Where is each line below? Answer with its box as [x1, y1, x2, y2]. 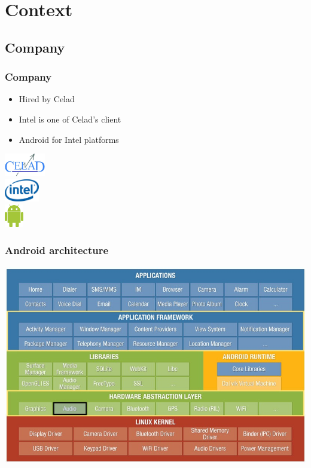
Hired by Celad [19, 93, 75, 105]
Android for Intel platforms [19, 133, 119, 145]
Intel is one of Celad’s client [19, 112, 121, 125]
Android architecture [5, 243, 109, 258]
